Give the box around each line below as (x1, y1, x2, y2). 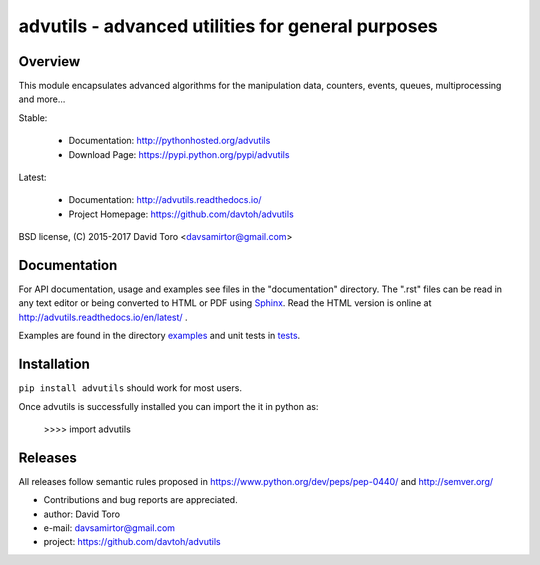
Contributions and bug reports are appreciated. (43, 494, 239, 506)
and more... (18, 93, 66, 105)
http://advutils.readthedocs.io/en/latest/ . (18, 311, 189, 323)
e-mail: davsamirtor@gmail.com (43, 522, 175, 534)
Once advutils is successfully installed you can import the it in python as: (18, 400, 319, 412)
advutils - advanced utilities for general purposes (18, 15, 439, 37)
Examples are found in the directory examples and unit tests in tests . (18, 330, 301, 342)
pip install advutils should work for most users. (18, 382, 242, 394)
